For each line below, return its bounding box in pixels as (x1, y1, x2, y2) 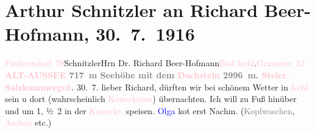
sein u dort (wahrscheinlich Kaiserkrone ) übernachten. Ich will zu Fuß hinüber (5, 92, 297, 105)
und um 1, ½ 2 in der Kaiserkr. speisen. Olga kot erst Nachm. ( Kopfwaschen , (5, 104, 295, 117)
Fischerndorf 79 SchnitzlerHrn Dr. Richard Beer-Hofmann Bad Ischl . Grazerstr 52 (5, 56, 305, 69)
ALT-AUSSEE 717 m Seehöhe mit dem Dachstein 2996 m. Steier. (5, 68, 290, 81)
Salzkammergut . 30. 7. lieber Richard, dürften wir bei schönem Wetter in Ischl (5, 80, 308, 93)
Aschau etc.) (5, 116, 52, 129)
